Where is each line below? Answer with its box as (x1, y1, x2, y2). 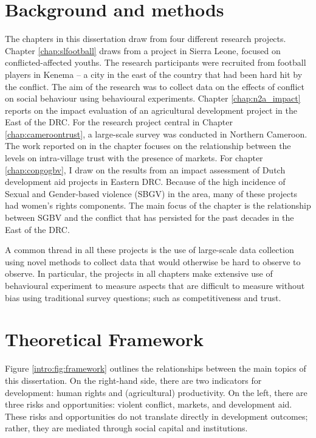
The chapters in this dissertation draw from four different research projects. (5, 32, 286, 45)
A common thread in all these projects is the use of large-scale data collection (5, 243, 294, 256)
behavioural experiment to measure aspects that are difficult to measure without (5, 279, 305, 291)
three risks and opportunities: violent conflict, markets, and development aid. (5, 398, 292, 411)
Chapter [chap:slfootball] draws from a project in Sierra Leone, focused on (5, 44, 281, 57)
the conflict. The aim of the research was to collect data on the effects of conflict (5, 80, 304, 92)
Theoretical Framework (5, 327, 204, 352)
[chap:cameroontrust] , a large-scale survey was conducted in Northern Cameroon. (5, 127, 307, 140)
